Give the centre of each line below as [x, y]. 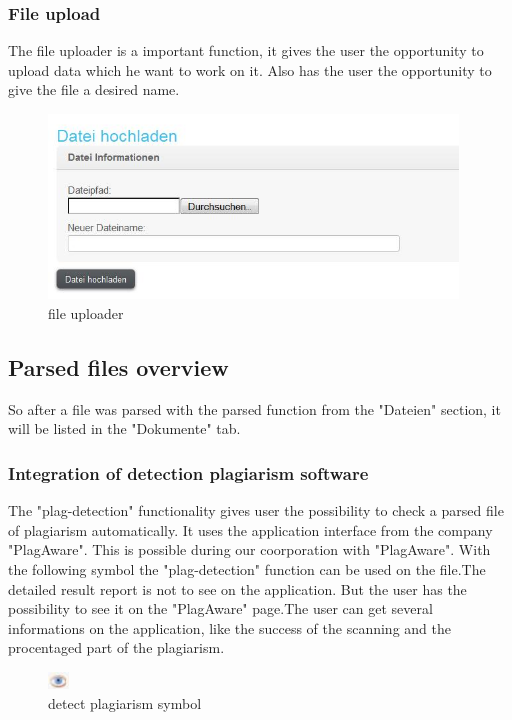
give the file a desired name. [94, 89]
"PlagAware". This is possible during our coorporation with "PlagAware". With [249, 549]
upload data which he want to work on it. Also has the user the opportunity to [250, 69]
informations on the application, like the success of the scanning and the [229, 627]
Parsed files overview [118, 367]
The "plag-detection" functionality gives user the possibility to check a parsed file [256, 510]
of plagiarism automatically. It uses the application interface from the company [250, 529]
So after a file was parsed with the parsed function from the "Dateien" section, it [254, 408]
